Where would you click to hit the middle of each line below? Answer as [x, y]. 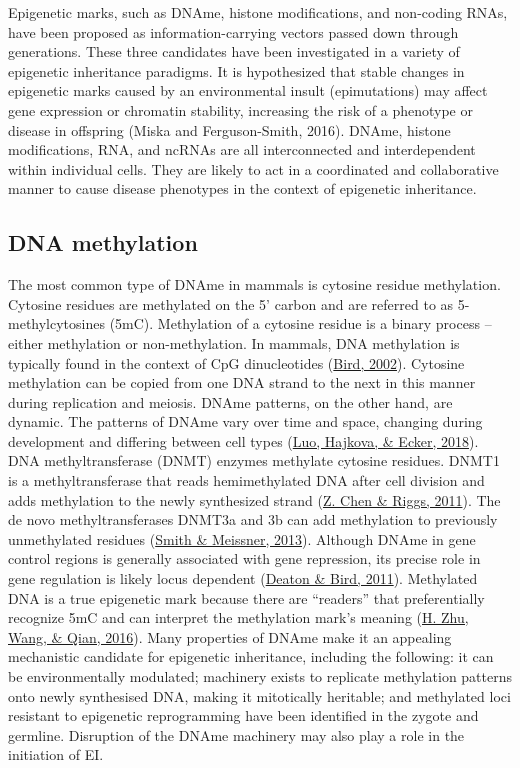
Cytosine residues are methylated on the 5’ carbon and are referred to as [231, 303]
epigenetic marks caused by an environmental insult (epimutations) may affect [248, 90]
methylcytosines [56, 323]
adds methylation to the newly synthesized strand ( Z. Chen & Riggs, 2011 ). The [254, 499]
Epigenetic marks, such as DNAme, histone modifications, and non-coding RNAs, [258, 12]
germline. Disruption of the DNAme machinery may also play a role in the [236, 734]
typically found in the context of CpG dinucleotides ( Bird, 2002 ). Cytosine [236, 362]
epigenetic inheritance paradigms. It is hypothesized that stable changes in [236, 70]
